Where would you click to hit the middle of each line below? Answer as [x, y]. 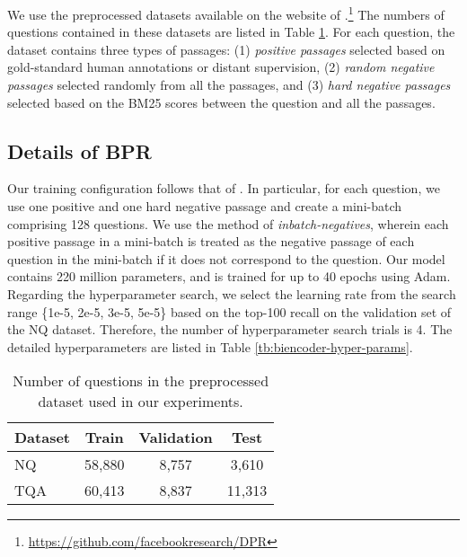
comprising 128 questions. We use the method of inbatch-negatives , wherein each [228, 223]
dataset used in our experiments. [141, 402]
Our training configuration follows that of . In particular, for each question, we [224, 188]
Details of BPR [79, 150]
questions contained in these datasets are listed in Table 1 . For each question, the [231, 32]
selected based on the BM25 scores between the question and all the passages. [221, 102]
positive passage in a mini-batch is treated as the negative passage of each [211, 241]
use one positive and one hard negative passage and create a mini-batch [205, 206]
